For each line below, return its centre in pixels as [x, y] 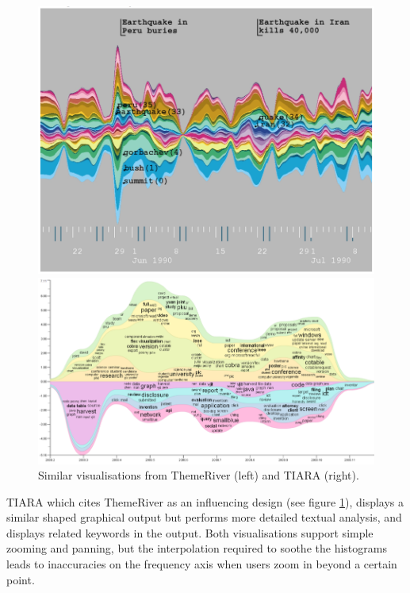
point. [21, 579]
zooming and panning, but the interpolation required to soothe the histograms [197, 548]
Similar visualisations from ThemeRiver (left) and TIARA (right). [199, 475]
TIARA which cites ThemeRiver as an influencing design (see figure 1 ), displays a [205, 501]
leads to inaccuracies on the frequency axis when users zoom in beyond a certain [202, 564]
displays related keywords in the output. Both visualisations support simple [190, 532]
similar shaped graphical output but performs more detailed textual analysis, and [204, 517]
